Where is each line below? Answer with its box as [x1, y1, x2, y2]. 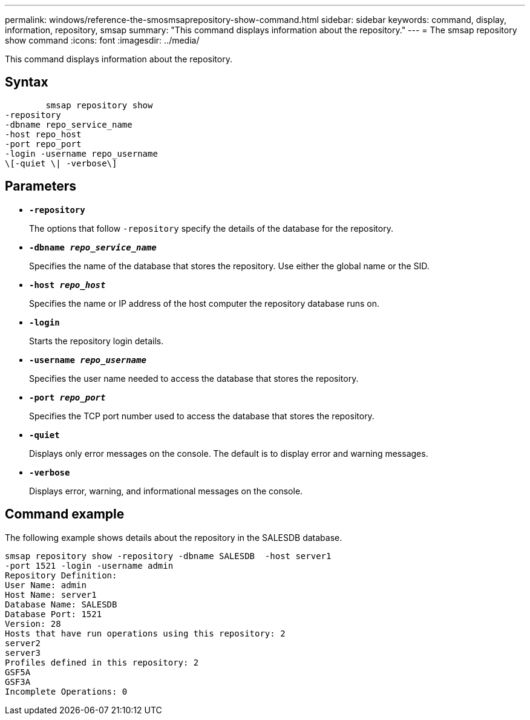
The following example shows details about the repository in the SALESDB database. [5, 532, 342, 543]
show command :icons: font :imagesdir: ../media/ [5, 35, 200, 45]
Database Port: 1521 [5, 609, 102, 619]
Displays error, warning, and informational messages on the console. [29, 485, 303, 496]
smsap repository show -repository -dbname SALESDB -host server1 [5, 551, 332, 561]
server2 [5, 638, 41, 648]
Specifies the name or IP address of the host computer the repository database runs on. [29, 298, 380, 309]
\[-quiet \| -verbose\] [5, 158, 117, 168]
